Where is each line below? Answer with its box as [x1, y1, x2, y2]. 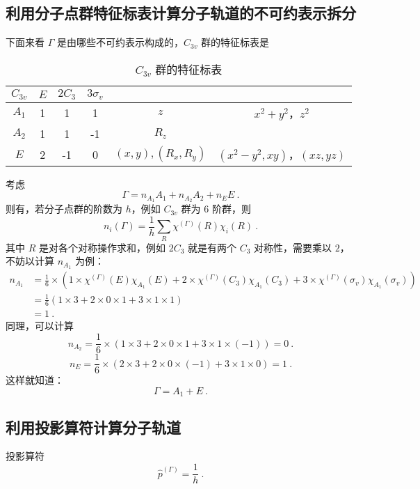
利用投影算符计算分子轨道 [6, 416, 181, 437]
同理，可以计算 [6, 318, 74, 333]
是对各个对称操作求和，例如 [38, 240, 165, 254]
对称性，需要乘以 [254, 240, 332, 254]
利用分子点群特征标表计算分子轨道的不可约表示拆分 [6, 2, 356, 24]
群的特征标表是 [201, 35, 270, 49]
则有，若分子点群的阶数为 [6, 201, 122, 216]
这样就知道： [6, 373, 64, 387]
